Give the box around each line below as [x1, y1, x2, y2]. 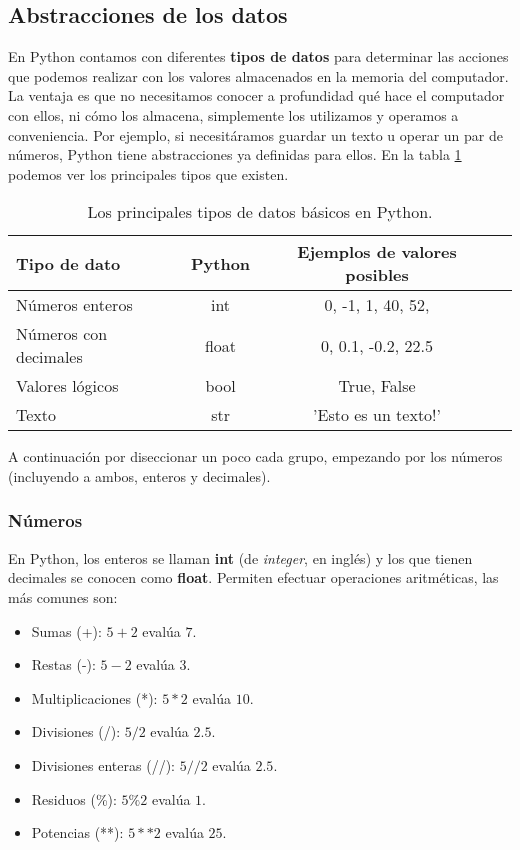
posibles [345, 263, 409, 287]
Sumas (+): [31, 620, 102, 641]
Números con [16, 322, 108, 346]
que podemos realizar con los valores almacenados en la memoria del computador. [8, 65, 509, 86]
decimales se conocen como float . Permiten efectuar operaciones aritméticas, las [8, 567, 499, 588]
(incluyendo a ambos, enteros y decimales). [8, 465, 271, 486]
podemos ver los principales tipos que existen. [8, 163, 289, 184]
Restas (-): [31, 654, 96, 675]
